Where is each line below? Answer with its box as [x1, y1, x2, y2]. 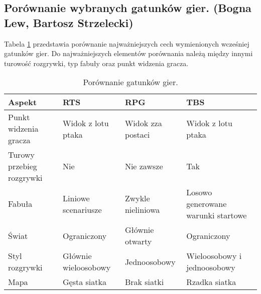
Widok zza [124, 117, 162, 129]
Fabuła [8, 198, 33, 210]
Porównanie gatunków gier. [83, 76, 178, 88]
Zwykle [124, 192, 150, 204]
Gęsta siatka [63, 276, 106, 288]
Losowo [186, 186, 212, 198]
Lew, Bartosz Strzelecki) [4, 15, 134, 30]
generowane [186, 198, 227, 210]
